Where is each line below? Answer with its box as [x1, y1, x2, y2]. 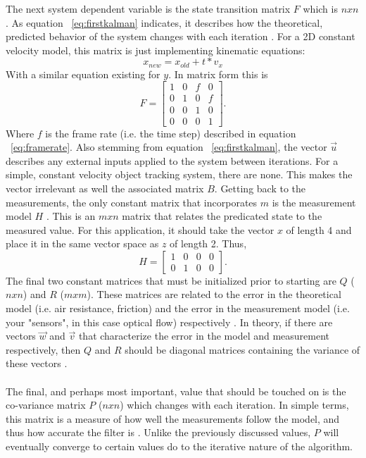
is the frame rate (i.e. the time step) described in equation [45, 125, 296, 140]
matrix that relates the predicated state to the [122, 209, 322, 223]
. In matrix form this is [168, 66, 268, 81]
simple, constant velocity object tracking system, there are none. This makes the [6, 167, 353, 182]
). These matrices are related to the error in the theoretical [87, 287, 341, 302]
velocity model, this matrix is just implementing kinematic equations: [6, 42, 305, 57]
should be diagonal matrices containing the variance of [125, 342, 360, 357]
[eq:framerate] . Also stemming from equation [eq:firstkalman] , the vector [11, 140, 327, 154]
